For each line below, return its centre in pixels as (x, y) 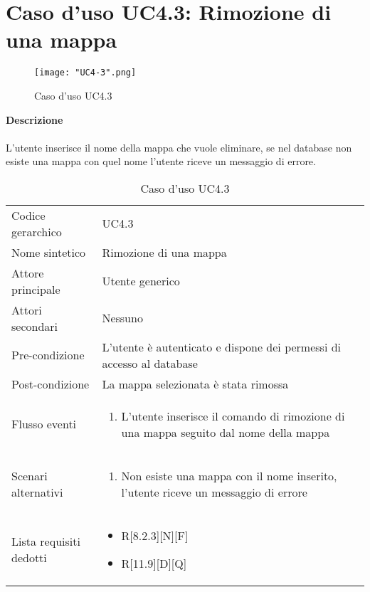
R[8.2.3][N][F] (155, 535)
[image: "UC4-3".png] (85, 73)
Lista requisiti (46, 541)
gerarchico (37, 231)
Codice (28, 215)
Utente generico (141, 281)
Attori (27, 310)
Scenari (30, 475)
